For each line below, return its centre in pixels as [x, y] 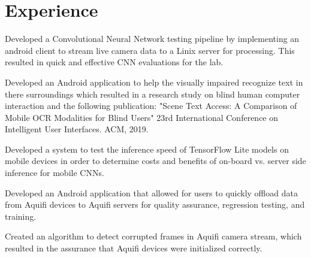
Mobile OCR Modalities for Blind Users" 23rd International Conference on [142, 117]
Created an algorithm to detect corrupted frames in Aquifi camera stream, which [153, 236]
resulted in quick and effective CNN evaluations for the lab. [114, 62]
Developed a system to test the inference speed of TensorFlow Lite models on [147, 149]
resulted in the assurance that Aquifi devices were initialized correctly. [134, 248]
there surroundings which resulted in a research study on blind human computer [153, 94]
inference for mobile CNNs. [55, 173]
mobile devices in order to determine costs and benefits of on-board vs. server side [155, 161]
